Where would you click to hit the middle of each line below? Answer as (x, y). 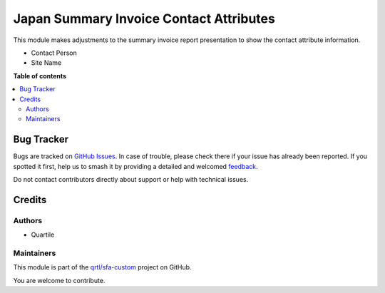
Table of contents (40, 76)
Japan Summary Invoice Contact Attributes (144, 19)
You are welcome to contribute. (59, 280)
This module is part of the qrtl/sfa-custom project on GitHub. (102, 267)
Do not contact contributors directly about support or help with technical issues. (131, 179)
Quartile (43, 235)
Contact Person (54, 53)
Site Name (46, 63)
